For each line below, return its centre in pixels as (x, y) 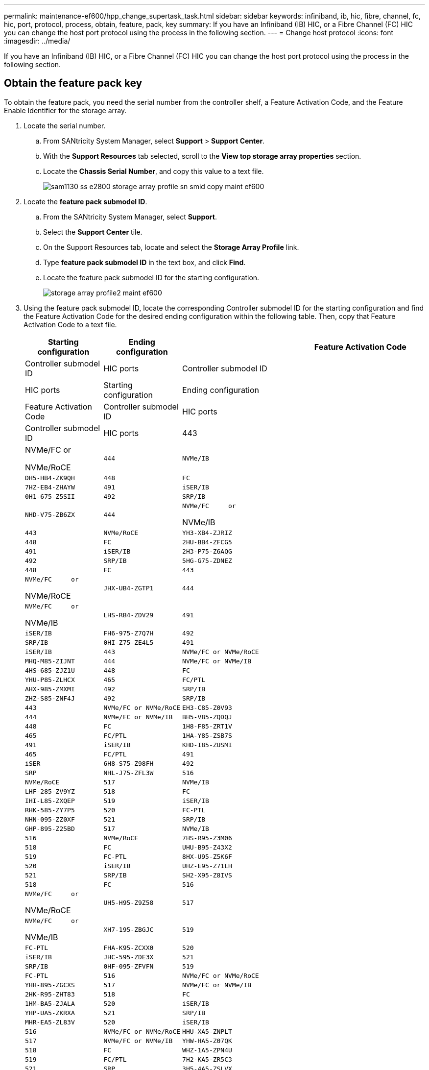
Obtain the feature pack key (73, 83)
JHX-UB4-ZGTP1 (129, 588)
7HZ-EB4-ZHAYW (50, 487)
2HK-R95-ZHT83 (50, 994)
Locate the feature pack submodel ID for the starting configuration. (151, 277)
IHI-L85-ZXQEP (50, 801)
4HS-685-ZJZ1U (50, 670)
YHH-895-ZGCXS (50, 985)
